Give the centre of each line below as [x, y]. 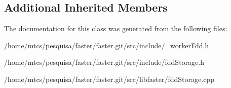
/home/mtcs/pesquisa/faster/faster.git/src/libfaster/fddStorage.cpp [109, 79]
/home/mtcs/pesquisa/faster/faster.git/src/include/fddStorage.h [104, 62]
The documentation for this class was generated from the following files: [116, 28]
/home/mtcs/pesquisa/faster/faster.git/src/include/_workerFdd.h [107, 45]
